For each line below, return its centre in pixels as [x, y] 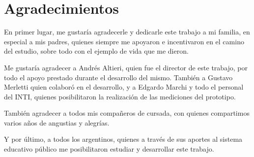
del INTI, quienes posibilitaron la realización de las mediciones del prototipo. [120, 96]
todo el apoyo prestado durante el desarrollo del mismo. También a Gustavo [118, 77]
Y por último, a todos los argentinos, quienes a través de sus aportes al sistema [123, 139]
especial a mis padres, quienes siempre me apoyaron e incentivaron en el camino [124, 41]
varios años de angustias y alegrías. [57, 122]
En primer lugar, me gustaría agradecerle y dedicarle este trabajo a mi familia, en [127, 32]
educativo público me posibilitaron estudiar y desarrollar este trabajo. [109, 149]
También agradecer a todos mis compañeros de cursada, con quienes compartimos [127, 113]
